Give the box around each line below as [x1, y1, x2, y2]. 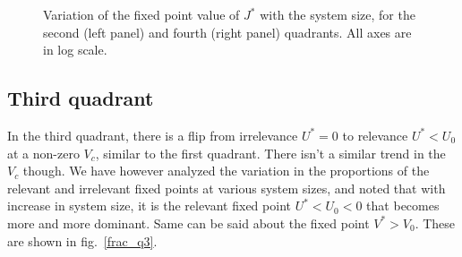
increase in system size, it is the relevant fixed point [7, 196, 291, 215]
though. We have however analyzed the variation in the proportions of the [22, 161, 430, 180]
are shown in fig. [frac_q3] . [7, 231, 158, 250]
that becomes [366, 196, 440, 215]
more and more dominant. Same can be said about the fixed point [7, 213, 370, 232]
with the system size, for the [260, 5, 415, 23]
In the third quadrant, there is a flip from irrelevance [7, 125, 298, 144]
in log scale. [43, 40, 107, 59]
